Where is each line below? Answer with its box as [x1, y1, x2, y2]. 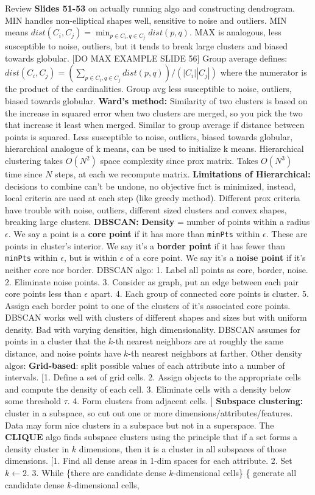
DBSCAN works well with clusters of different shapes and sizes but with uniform [5, 311, 307, 324]
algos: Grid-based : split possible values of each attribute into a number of [5, 358, 285, 371]
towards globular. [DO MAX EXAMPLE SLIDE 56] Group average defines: [5, 51, 288, 64]
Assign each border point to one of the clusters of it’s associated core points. [5, 299, 291, 312]
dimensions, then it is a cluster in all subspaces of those [79, 442, 286, 455]
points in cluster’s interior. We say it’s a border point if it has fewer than [5, 239, 285, 252]
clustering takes [5, 154, 63, 167]
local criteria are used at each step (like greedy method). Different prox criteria [5, 191, 300, 204]
